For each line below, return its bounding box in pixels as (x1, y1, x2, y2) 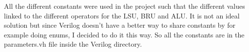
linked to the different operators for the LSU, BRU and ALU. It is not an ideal (4, 10, 240, 20)
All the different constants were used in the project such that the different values (4, 1, 245, 11)
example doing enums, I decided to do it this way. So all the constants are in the (4, 29, 245, 39)
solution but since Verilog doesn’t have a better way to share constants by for (4, 20, 236, 30)
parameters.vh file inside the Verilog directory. (4, 39, 142, 49)
